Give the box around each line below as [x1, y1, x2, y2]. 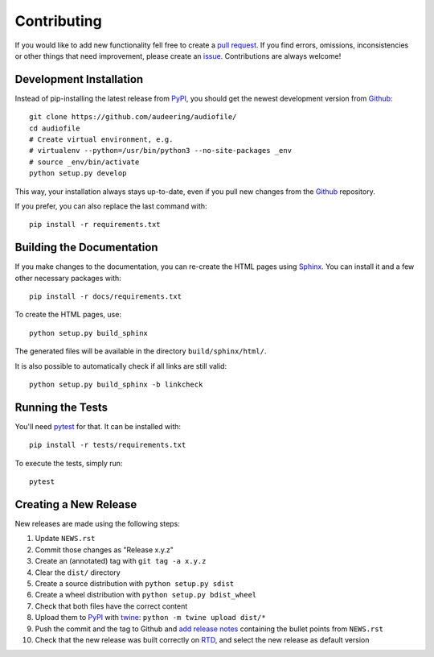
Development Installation [14, 72, 144, 86]
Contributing [14, 12, 102, 30]
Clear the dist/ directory [35, 568, 121, 577]
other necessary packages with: [14, 273, 122, 283]
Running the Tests [14, 400, 108, 414]
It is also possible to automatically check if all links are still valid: [14, 361, 227, 370]
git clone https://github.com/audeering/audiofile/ [29, 113, 237, 122]
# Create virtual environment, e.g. [29, 135, 174, 144]
